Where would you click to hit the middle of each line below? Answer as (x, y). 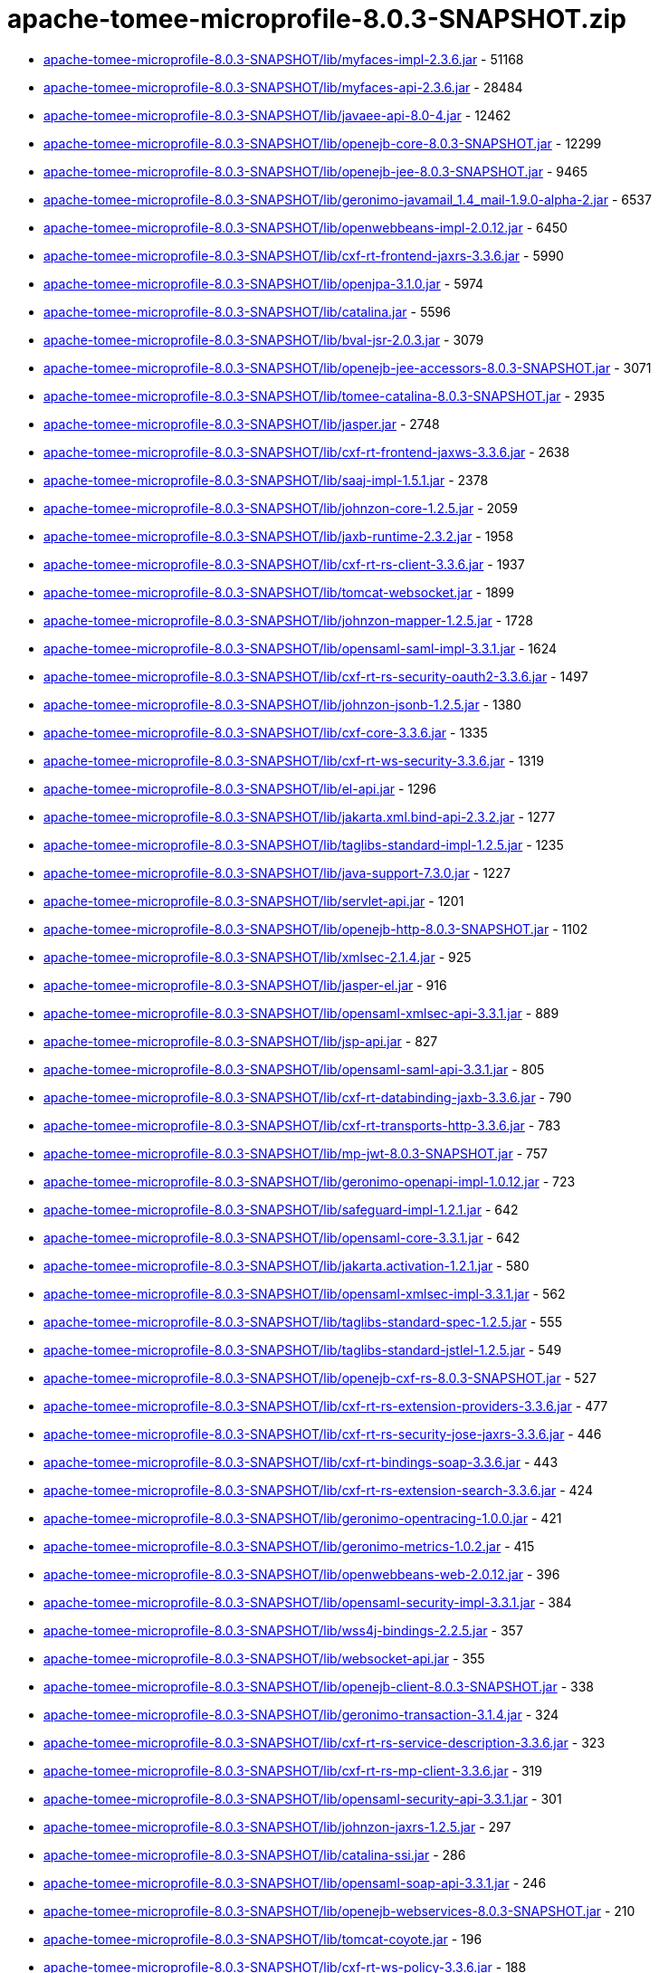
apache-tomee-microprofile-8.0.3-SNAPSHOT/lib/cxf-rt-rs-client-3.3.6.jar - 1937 (284, 564)
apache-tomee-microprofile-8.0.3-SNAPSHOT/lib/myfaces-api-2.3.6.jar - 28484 (283, 87)
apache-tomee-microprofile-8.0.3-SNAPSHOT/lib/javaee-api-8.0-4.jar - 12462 (277, 115)
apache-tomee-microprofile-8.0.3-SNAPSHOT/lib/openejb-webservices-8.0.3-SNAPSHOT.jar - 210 (339, 1911)
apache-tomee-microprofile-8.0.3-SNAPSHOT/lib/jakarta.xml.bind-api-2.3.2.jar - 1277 (300, 816)
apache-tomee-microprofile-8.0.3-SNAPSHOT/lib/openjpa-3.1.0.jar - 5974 (264, 283)
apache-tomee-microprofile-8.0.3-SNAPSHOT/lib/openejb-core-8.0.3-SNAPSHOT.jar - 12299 (323, 143)
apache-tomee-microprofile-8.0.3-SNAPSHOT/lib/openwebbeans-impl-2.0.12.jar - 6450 (306, 227)
